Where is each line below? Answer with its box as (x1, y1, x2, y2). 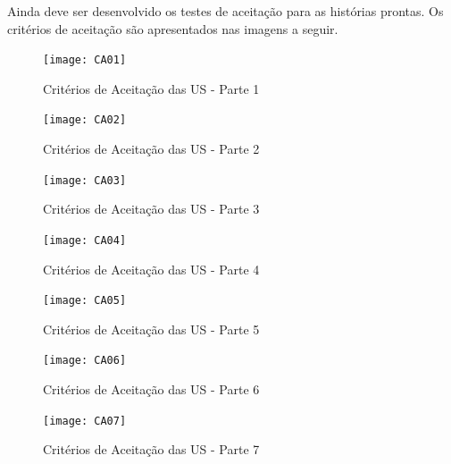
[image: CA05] (43, 294, 127, 308)
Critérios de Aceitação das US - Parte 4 (43, 259, 260, 278)
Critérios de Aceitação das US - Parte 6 (43, 380, 260, 399)
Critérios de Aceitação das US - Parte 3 (43, 199, 260, 218)
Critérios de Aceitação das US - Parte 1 (43, 79, 260, 97)
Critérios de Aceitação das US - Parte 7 (43, 440, 260, 459)
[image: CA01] (43, 54, 127, 67)
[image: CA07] (43, 414, 127, 427)
